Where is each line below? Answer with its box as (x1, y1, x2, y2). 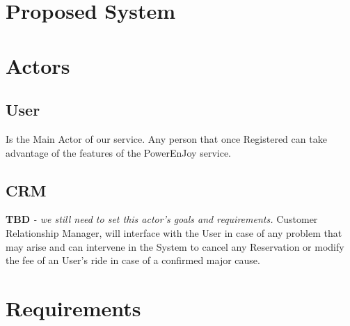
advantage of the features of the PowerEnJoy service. (6, 145, 232, 160)
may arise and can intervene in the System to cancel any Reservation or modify (6, 239, 344, 254)
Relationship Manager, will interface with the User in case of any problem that (6, 225, 342, 240)
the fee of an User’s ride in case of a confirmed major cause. (6, 253, 260, 267)
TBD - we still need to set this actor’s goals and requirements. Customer (6, 212, 318, 226)
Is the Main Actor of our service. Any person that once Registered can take (6, 131, 327, 146)
